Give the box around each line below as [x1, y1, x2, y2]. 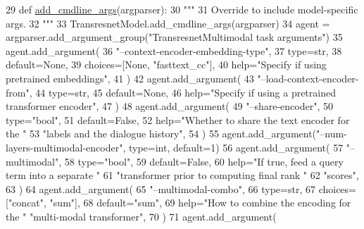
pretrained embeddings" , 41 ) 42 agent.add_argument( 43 [6, 70, 254, 85]
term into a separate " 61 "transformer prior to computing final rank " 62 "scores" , [6, 168, 359, 182]
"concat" [8, 195, 44, 210]
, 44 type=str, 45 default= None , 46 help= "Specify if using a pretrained [29, 85, 336, 99]
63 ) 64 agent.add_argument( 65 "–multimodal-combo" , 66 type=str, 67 [6, 181, 315, 196]
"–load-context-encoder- [257, 70, 359, 85]
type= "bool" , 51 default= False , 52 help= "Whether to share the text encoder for [6, 112, 350, 127]
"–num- [316, 126, 347, 141]
